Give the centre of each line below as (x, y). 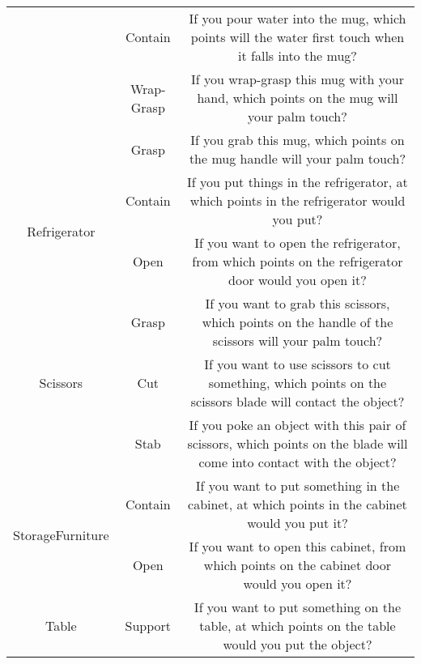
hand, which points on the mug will (298, 98)
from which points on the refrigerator (298, 261)
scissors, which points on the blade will (298, 443)
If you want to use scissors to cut (298, 364)
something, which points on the (298, 383)
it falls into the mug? (298, 55)
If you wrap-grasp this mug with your (297, 79)
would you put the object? (298, 644)
